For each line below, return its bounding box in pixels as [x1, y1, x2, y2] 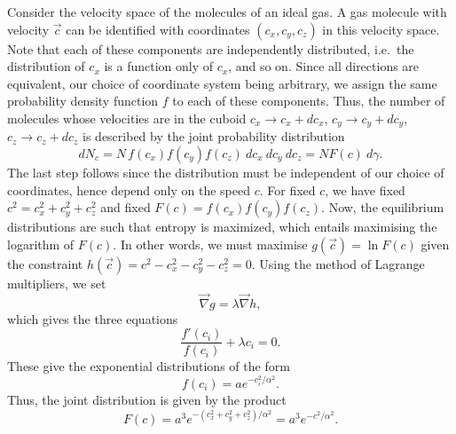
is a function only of [104, 57, 214, 75]
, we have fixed [325, 180, 405, 199]
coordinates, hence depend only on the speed [7, 180, 250, 199]
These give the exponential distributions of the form [7, 357, 290, 375]
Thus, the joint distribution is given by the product [7, 390, 287, 408]
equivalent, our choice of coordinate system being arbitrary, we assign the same [7, 74, 437, 92]
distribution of [7, 57, 85, 75]
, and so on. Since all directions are [228, 57, 420, 75]
